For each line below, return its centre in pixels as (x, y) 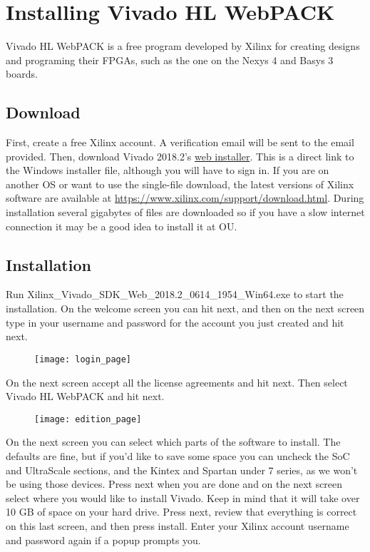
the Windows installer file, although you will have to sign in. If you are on (168, 170)
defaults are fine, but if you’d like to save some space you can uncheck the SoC (178, 455)
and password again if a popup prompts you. (103, 540)
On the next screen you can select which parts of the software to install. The (173, 442)
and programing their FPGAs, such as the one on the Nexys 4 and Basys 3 (170, 60)
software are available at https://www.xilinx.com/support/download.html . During (185, 198)
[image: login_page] (83, 359)
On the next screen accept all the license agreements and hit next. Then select (177, 382)
